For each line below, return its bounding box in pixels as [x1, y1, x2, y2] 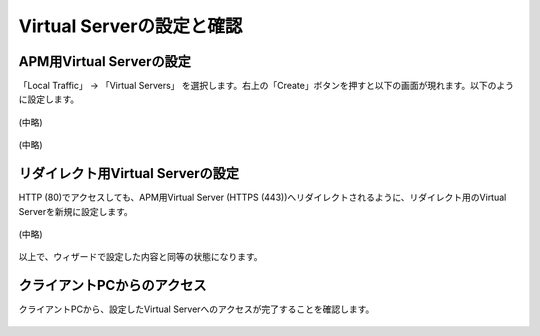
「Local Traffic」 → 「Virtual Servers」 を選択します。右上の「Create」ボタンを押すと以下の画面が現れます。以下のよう [18, 80, 515, 92]
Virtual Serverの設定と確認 [18, 15, 243, 37]
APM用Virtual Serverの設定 [18, 53, 192, 70]
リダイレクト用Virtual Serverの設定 [18, 165, 240, 182]
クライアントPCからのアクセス [18, 277, 207, 294]
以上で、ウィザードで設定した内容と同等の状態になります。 [18, 251, 264, 263]
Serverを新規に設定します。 [18, 205, 134, 217]
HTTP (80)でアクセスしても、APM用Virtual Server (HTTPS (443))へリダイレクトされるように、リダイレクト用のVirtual [18, 191, 507, 204]
